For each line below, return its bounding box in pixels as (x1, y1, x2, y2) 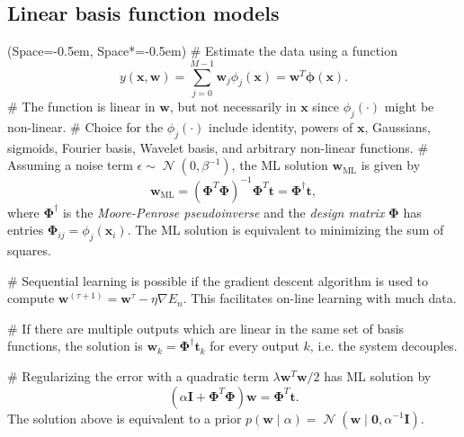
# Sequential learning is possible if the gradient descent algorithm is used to (7, 271, 429, 290)
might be (384, 96, 434, 115)
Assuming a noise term (7, 156, 133, 174)
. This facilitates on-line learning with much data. (183, 289, 457, 308)
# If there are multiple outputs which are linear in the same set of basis (7, 318, 405, 337)
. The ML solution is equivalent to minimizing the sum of (127, 220, 444, 239)
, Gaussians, (364, 117, 432, 136)
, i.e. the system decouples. (309, 336, 458, 355)
